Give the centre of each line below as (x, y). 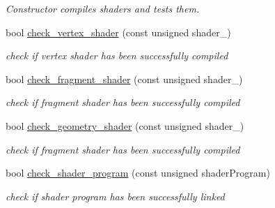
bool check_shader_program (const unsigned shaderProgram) (138, 173)
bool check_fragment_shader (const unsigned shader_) (124, 79)
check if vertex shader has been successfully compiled (117, 55)
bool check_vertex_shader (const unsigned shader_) (118, 32)
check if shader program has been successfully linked (115, 196)
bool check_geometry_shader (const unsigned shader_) (125, 125)
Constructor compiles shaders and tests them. (103, 8)
